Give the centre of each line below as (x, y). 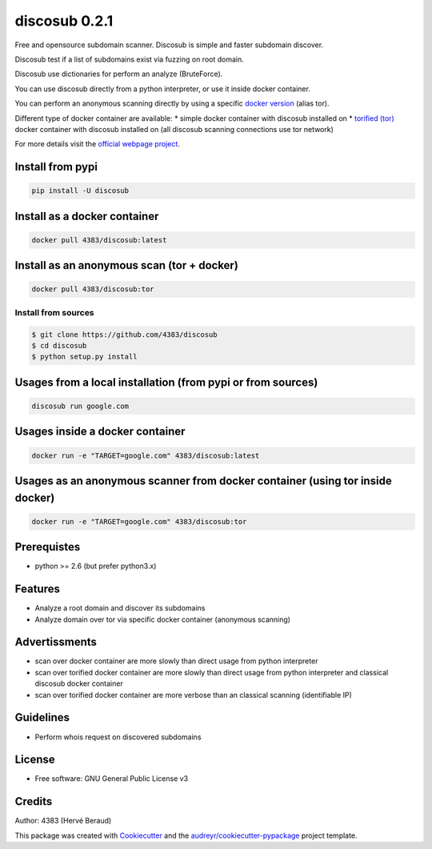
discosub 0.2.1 (64, 21)
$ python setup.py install (84, 357)
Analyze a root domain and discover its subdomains (120, 608)
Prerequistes (48, 547)
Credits (34, 801)
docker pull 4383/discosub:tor (93, 289)
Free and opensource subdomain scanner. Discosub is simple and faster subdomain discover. (169, 45)
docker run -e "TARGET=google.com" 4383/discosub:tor (139, 521)
